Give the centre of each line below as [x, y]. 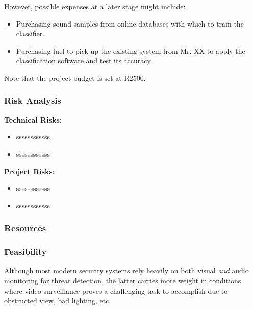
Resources [25, 228]
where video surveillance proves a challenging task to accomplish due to [116, 290]
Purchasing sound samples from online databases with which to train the [130, 23]
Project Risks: [30, 171]
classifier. [30, 33]
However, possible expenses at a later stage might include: [95, 6]
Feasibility [26, 252]
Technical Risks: [33, 119]
